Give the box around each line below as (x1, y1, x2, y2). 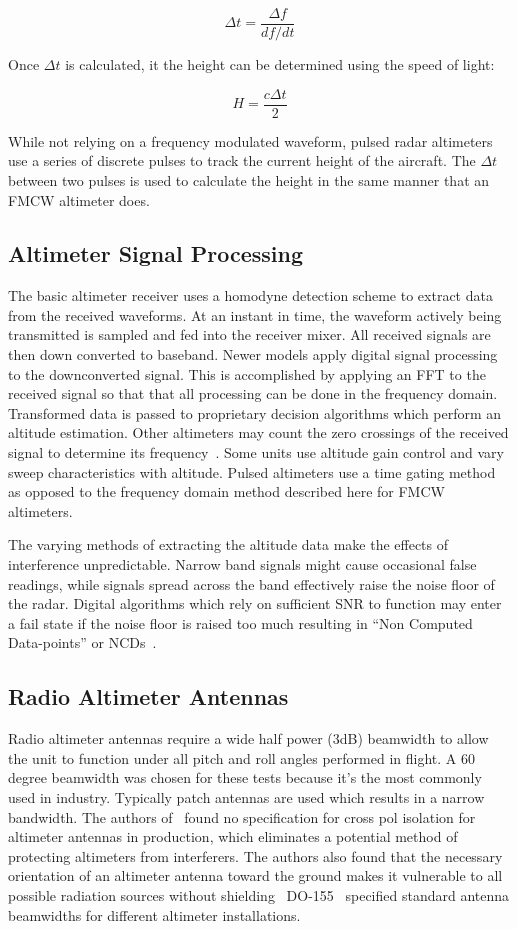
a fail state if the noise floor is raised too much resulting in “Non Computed (8, 612, 473, 633)
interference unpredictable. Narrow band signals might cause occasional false (8, 554, 477, 575)
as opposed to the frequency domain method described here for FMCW (8, 481, 445, 502)
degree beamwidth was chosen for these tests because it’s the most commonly (8, 767, 482, 788)
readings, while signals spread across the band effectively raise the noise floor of (8, 573, 495, 594)
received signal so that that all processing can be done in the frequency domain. (8, 383, 498, 404)
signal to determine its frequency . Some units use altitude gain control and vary (8, 442, 504, 463)
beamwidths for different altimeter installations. (8, 904, 301, 925)
